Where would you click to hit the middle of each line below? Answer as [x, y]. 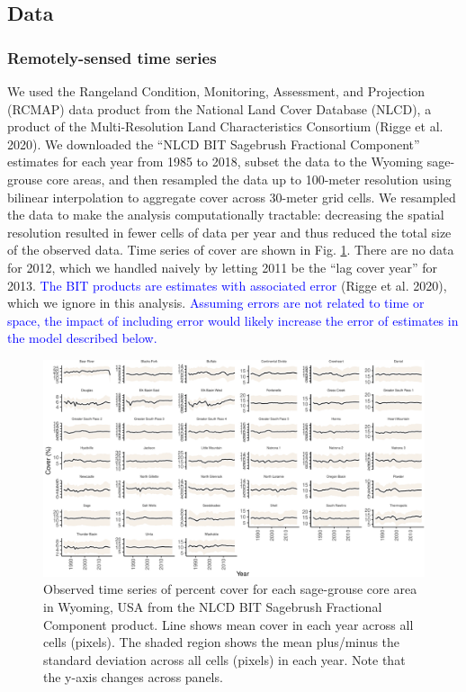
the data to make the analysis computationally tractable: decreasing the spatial [226, 215]
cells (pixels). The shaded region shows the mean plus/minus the [222, 642]
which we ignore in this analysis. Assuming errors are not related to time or [216, 303]
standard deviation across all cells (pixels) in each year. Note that [224, 659]
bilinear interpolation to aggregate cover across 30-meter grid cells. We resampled [232, 197]
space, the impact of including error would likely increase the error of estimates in [233, 320]
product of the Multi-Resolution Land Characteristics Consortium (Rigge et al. [225, 126]
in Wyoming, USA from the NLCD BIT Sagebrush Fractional [213, 607]
